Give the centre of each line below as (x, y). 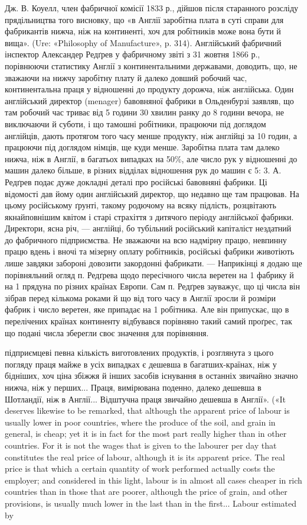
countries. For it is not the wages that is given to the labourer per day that (141, 445)
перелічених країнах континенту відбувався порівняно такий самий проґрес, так (148, 321)
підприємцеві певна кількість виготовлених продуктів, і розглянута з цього (139, 352)
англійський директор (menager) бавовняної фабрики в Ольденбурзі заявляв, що (149, 100)
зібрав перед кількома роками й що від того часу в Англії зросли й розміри (141, 297)
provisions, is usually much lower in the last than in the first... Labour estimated (151, 503)
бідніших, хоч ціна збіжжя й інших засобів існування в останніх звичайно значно (151, 376)
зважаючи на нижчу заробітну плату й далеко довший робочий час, (126, 77)
